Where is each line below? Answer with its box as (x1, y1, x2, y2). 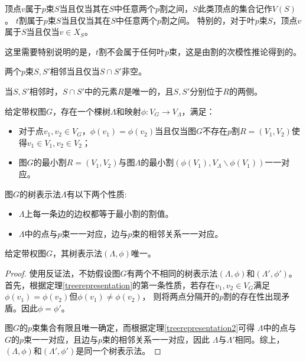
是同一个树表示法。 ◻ (76, 344, 161, 357)
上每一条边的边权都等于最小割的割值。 (24, 207, 174, 220)
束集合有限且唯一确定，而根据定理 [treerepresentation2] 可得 (32, 321, 255, 334)
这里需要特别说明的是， (5, 45, 96, 57)
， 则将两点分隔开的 (142, 290, 220, 303)
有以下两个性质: (66, 187, 127, 200)
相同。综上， (235, 333, 285, 345)
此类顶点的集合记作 (197, 2, 272, 14)
